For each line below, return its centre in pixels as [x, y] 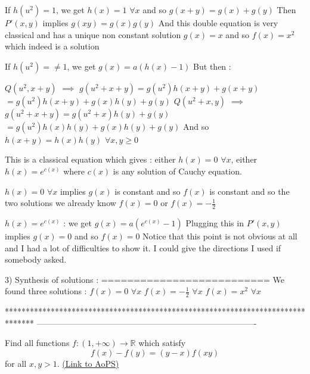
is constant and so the [249, 191]
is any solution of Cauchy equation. [177, 171]
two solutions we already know [61, 203]
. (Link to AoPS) [88, 363]
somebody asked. [36, 259]
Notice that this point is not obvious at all [220, 236]
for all [16, 363]
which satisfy [162, 343]
